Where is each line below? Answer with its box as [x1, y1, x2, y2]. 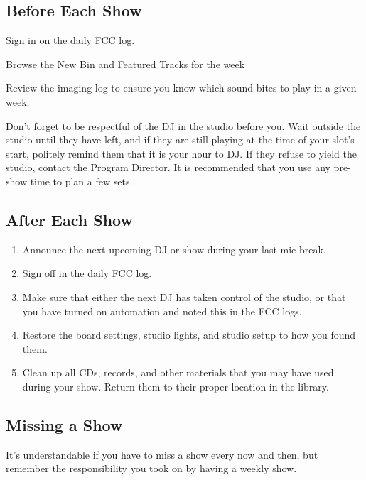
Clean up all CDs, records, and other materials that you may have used [22, 365, 334, 380]
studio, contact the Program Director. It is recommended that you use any [6, 160, 330, 175]
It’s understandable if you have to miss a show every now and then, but [6, 447, 318, 462]
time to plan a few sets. [30, 173, 133, 188]
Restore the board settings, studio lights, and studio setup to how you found [22, 327, 356, 342]
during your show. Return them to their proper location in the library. [22, 378, 329, 393]
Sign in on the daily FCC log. [6, 33, 135, 48]
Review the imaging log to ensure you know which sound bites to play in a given [6, 80, 357, 95]
